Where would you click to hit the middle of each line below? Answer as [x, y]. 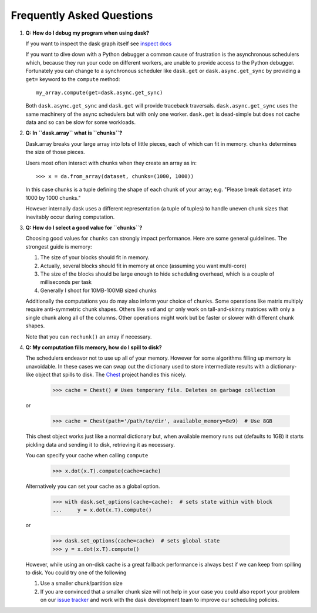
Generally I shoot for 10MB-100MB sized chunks [98, 290]
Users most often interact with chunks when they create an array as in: [111, 163]
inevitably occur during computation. [70, 217]
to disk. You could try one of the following [76, 572]
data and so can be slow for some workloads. [81, 122]
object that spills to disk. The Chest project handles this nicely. [111, 375]
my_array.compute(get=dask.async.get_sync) [100, 92]
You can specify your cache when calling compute [87, 455]
